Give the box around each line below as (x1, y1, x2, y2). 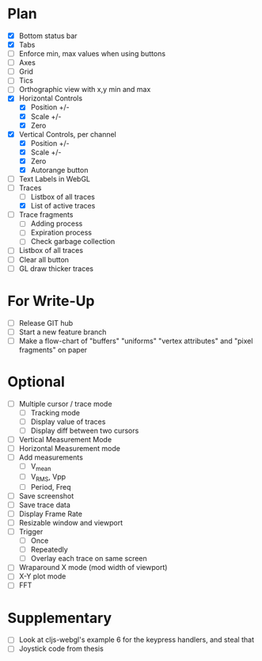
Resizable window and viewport (18, 518, 123, 527)
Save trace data (18, 500, 70, 510)
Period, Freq (30, 482, 71, 491)
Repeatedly (30, 544, 68, 555)
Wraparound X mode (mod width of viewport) (18, 563, 168, 572)
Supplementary (7, 609, 112, 627)
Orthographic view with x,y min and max (18, 85, 151, 94)
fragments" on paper (18, 345, 88, 354)
